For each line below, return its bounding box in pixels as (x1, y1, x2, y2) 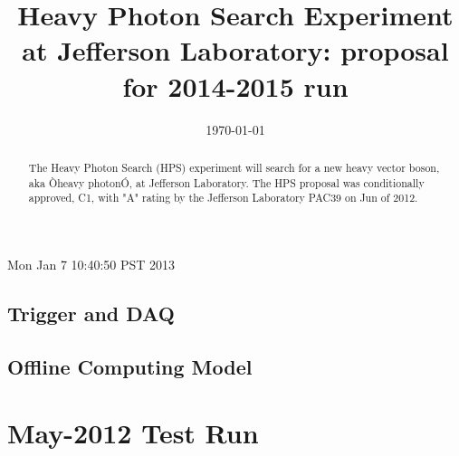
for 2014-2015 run (122, 67, 349, 104)
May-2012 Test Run (7, 414, 259, 451)
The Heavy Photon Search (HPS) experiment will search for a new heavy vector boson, (28, 159, 440, 175)
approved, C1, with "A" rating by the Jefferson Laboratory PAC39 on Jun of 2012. (28, 190, 418, 205)
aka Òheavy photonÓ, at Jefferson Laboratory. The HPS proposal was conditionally (28, 175, 425, 190)
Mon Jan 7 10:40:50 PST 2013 (7, 254, 176, 273)
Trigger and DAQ (7, 299, 175, 327)
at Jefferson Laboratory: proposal (22, 32, 449, 69)
